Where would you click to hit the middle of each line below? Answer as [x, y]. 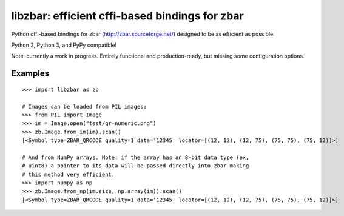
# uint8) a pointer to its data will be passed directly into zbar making [136, 166]
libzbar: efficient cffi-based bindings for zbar [127, 16]
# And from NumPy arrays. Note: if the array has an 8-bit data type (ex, [136, 157]
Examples [30, 74]
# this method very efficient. [69, 174]
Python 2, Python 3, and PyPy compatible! [64, 45]
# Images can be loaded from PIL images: [84, 106]
